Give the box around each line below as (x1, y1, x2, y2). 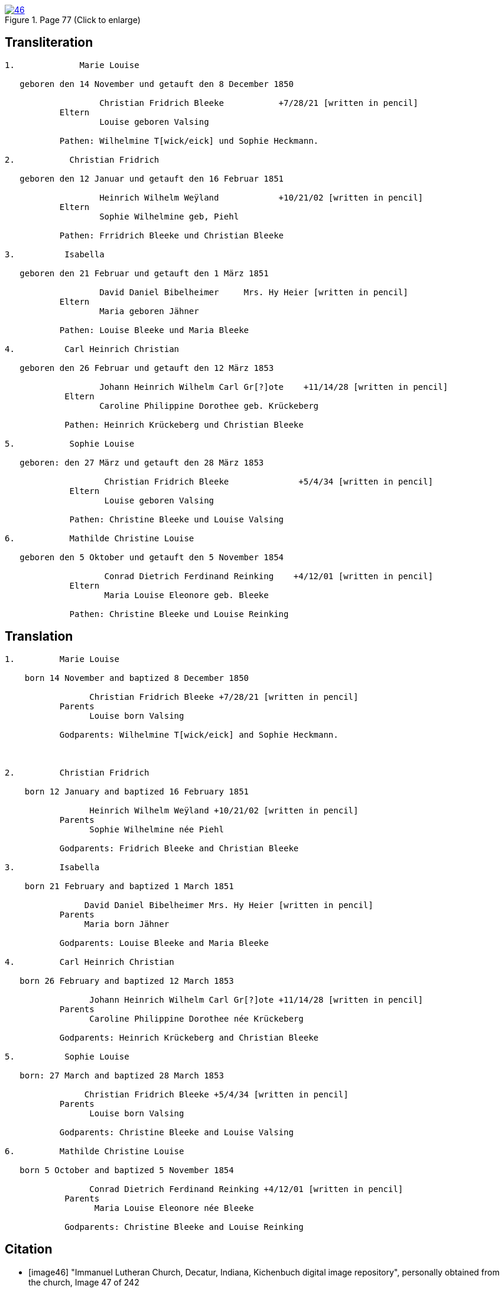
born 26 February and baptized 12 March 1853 (19, 976, 234, 986)
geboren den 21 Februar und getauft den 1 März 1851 (19, 268, 269, 278)
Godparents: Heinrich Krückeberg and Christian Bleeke (59, 1032, 319, 1042)
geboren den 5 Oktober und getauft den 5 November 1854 (19, 552, 284, 562)
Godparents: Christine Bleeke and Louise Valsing (59, 1127, 294, 1137)
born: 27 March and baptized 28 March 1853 (19, 1070, 224, 1080)
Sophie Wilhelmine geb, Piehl (99, 211, 239, 221)
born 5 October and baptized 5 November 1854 (19, 1165, 234, 1175)
